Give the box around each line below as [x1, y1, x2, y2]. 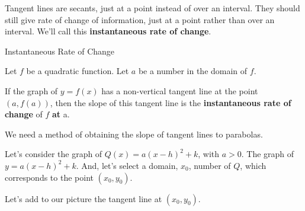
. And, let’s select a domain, [76, 159, 178, 171]
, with [198, 148, 220, 160]
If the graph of [5, 84, 58, 97]
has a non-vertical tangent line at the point [101, 84, 258, 97]
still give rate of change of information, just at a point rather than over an [5, 13, 275, 25]
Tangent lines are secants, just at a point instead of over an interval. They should [5, 2, 300, 14]
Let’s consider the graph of [5, 148, 102, 160]
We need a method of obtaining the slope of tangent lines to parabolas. [5, 127, 263, 140]
